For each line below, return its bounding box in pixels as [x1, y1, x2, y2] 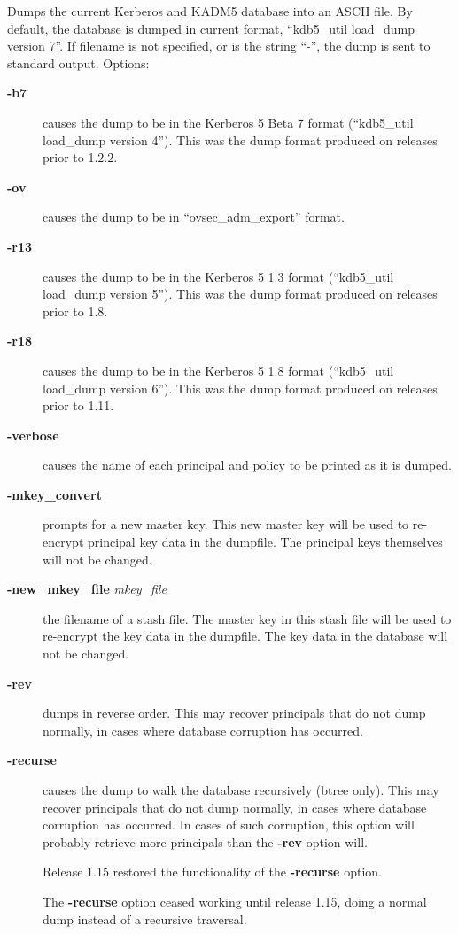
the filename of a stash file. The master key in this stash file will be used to [43, 609, 452, 627]
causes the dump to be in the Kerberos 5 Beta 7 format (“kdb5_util [43, 113, 414, 131]
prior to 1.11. [43, 396, 114, 415]
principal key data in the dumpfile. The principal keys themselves [87, 533, 443, 551]
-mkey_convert [7, 485, 102, 503]
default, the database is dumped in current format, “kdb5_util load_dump [7, 19, 415, 37]
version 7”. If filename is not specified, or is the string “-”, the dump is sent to [7, 36, 431, 55]
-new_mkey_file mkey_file [7, 580, 167, 598]
